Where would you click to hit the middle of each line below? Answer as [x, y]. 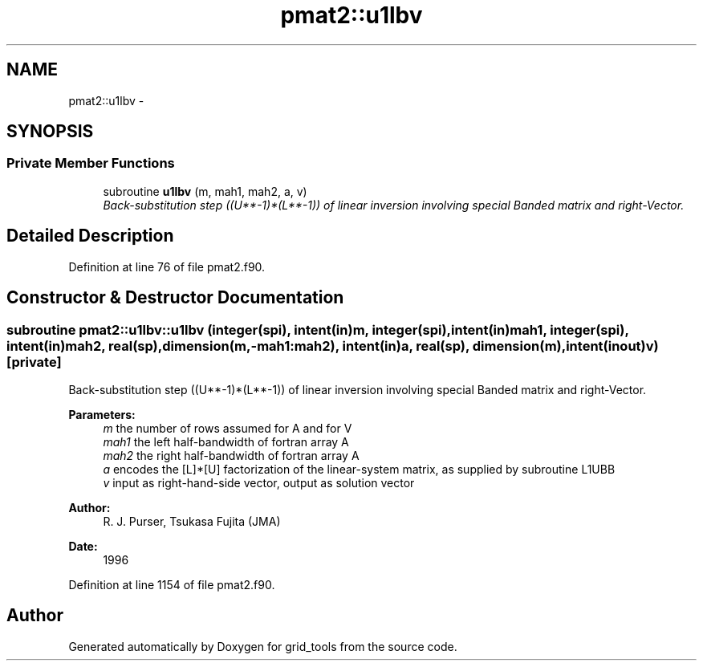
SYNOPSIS [50, 132]
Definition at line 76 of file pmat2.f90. [167, 266]
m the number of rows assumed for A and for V [228, 428]
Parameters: [102, 414]
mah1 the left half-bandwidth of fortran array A [226, 441]
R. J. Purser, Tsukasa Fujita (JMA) [192, 521]
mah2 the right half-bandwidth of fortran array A [231, 455]
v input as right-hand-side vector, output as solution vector [259, 482]
